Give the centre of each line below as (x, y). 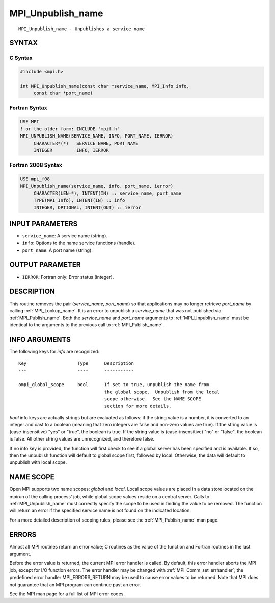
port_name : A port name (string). (57, 250)
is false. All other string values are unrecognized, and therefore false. (82, 439)
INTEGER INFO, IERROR (71, 150)
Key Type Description (76, 363)
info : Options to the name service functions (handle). (79, 243)
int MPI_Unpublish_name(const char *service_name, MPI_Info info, (105, 86)
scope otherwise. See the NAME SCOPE (153, 399)
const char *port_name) (63, 93)
